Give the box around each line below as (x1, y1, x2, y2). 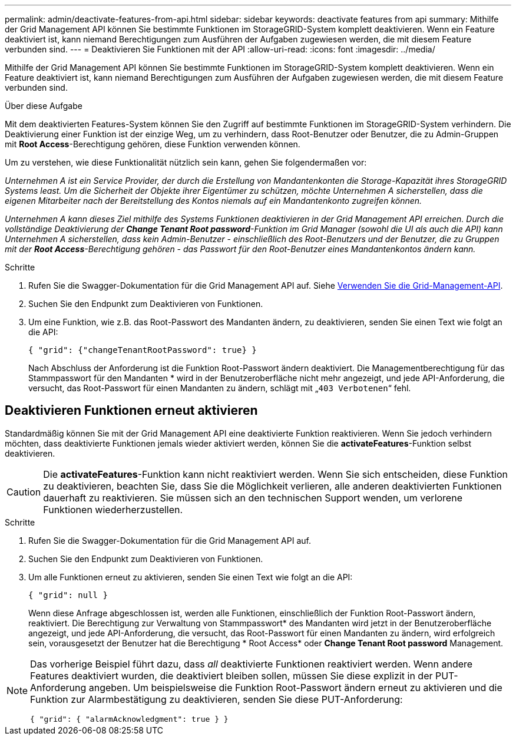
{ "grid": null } (28, 590, 108, 600)
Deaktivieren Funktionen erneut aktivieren (5, 403, 258, 418)
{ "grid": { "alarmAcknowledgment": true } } (30, 714, 229, 724)
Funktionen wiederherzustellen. (43, 503, 183, 516)
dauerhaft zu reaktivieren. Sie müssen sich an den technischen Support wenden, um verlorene (43, 491, 462, 504)
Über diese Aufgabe (5, 101, 82, 111)
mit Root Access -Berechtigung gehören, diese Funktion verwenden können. (5, 139, 300, 149)
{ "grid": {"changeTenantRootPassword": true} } (28, 345, 257, 355)
